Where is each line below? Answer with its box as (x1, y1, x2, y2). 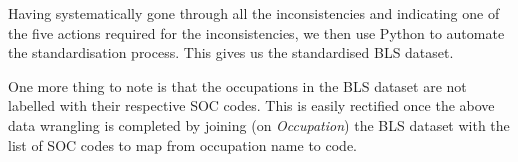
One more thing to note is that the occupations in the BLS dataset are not (8, 75, 467, 96)
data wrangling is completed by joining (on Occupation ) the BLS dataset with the (8, 114, 510, 135)
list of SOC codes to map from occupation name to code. (8, 134, 358, 155)
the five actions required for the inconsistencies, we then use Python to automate (8, 22, 505, 43)
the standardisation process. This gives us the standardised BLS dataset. (8, 42, 454, 63)
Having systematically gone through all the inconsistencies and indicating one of (8, 3, 500, 23)
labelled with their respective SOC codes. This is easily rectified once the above (8, 95, 495, 116)
